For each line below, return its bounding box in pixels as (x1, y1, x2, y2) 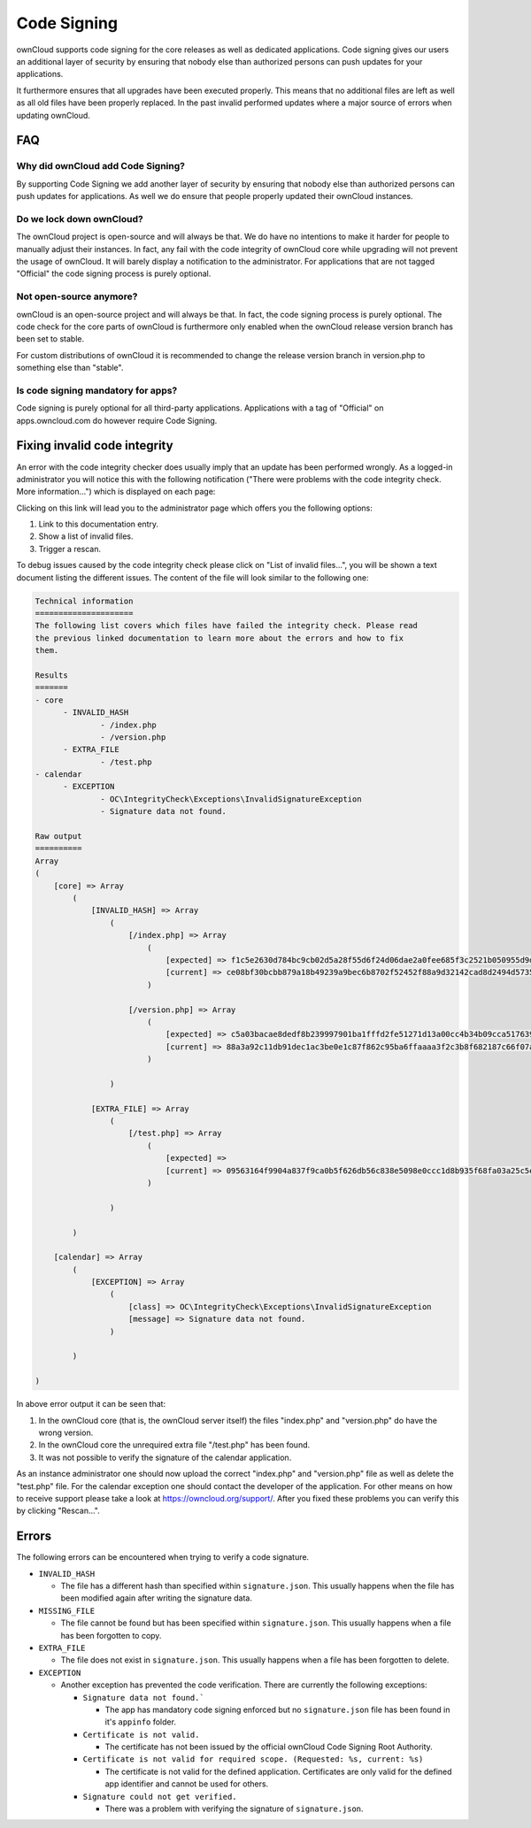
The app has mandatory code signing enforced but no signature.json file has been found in (104, 1704, 450, 1715)
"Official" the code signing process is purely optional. (16, 268, 212, 279)
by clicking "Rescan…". (16, 1505, 101, 1517)
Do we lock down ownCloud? (16, 212, 143, 225)
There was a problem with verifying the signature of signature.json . (104, 1803, 364, 1814)
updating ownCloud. (16, 110, 90, 120)
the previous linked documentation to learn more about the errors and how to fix (35, 633, 404, 643)
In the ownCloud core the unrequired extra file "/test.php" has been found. (38, 1440, 311, 1450)
